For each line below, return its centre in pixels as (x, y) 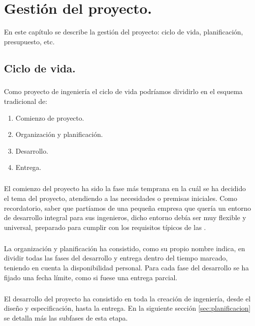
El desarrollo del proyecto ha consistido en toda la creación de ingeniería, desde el (127, 298)
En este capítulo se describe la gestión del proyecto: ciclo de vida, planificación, (124, 32)
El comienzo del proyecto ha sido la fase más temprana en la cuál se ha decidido (125, 188)
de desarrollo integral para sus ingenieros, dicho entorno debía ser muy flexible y (125, 217)
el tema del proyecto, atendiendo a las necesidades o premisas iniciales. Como (121, 198)
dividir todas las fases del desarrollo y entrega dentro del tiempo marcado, (116, 258)
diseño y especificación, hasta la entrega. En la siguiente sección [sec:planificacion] (127, 308)
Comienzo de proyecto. (50, 117)
